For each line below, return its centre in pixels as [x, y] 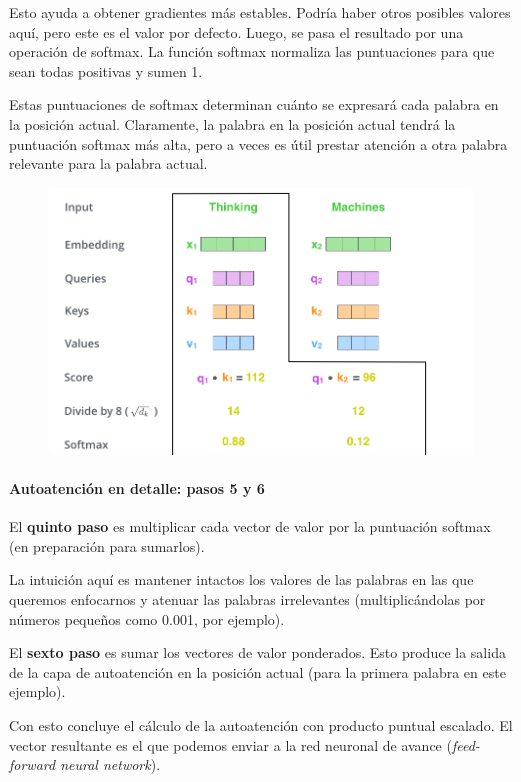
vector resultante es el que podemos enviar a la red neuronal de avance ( [230, 744]
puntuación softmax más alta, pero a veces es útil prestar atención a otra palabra [258, 143]
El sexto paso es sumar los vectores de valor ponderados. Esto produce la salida [257, 652]
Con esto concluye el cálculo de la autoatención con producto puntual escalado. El [261, 724]
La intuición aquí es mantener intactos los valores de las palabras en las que [241, 579]
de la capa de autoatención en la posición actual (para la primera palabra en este [257, 671]
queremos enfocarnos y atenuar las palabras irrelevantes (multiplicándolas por [247, 598]
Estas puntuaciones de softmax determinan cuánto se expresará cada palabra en [254, 104]
